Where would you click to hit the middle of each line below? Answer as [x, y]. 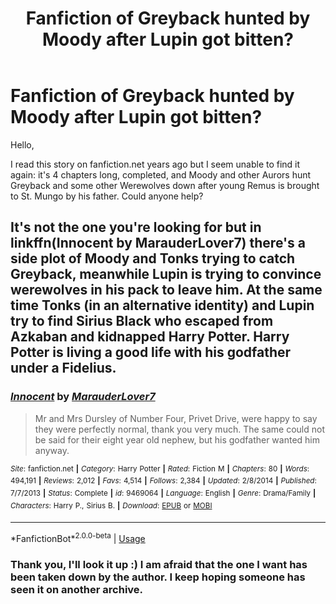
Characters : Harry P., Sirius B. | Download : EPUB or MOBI [111, 505]
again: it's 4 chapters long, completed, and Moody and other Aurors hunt [161, 174]
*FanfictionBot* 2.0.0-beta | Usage [78, 537]
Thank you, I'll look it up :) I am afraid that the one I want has [159, 564]
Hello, [22, 144]
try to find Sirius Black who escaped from [142, 321]
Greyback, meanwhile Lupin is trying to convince [166, 274]
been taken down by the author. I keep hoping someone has [158, 577]
